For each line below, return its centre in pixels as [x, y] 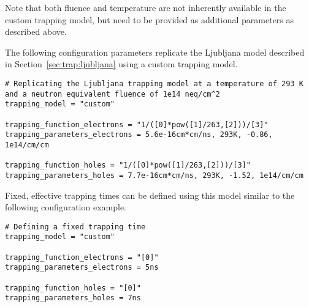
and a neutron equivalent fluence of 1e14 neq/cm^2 [113, 94]
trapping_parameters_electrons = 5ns [82, 268]
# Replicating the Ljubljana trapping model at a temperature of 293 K [154, 83]
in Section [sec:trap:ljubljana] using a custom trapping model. [121, 64]
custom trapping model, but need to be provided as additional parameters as [150, 19]
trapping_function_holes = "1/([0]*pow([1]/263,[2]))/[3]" [128, 165]
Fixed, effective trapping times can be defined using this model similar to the [150, 195]
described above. [36, 31]
